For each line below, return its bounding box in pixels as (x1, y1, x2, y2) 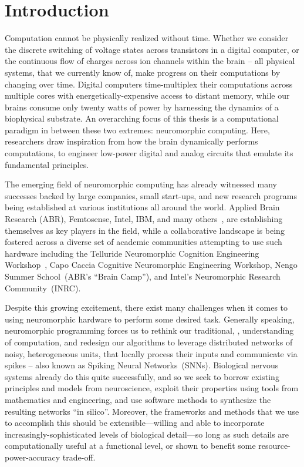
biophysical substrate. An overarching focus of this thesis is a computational (5, 112, 279, 125)
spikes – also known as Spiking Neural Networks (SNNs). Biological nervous (5, 359, 279, 371)
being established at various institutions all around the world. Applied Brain (5, 201, 280, 213)
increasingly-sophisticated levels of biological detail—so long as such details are (5, 428, 289, 440)
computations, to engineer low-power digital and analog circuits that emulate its (5, 147, 293, 159)
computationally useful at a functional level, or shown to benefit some (5, 439, 256, 452)
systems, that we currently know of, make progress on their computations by (5, 66, 281, 78)
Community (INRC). (5, 281, 81, 294)
